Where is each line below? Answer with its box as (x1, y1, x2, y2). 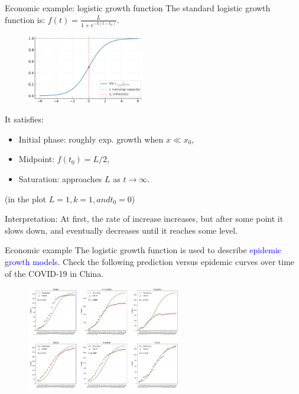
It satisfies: (5, 113, 44, 125)
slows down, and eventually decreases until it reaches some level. (5, 224, 238, 236)
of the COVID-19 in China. (5, 267, 104, 279)
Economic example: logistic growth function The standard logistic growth (5, 2, 271, 14)
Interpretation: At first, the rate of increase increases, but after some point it (5, 212, 284, 225)
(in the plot (5, 192, 47, 205)
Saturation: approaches (18, 173, 102, 185)
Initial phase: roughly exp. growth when (18, 133, 164, 145)
